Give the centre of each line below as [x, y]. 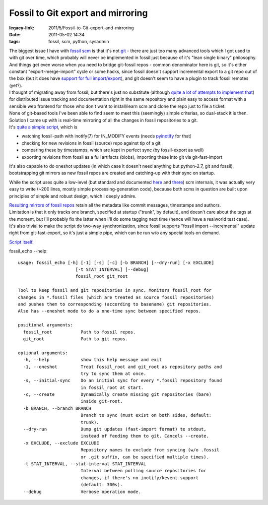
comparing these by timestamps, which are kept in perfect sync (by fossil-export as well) [113, 150]
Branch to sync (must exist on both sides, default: [146, 415]
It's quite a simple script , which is [43, 127]
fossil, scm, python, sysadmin [79, 42]
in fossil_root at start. [112, 387]
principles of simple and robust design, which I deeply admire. [73, 196]
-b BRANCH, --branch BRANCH [57, 408]
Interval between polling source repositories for [143, 471]
